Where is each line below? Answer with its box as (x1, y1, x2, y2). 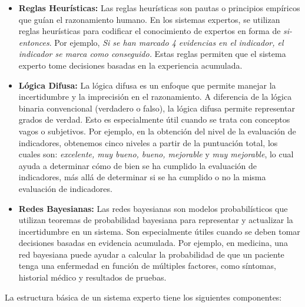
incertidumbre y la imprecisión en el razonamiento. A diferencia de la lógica (18, 90, 292, 103)
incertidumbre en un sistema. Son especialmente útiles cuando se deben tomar (18, 225, 300, 237)
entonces (18, 36, 49, 48)
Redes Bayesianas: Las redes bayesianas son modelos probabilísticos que (18, 202, 288, 214)
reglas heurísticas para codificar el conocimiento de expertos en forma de (18, 25, 281, 37)
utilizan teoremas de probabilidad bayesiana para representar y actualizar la (18, 214, 293, 226)
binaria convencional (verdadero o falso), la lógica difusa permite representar (18, 102, 295, 114)
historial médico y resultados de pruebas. (18, 271, 167, 284)
